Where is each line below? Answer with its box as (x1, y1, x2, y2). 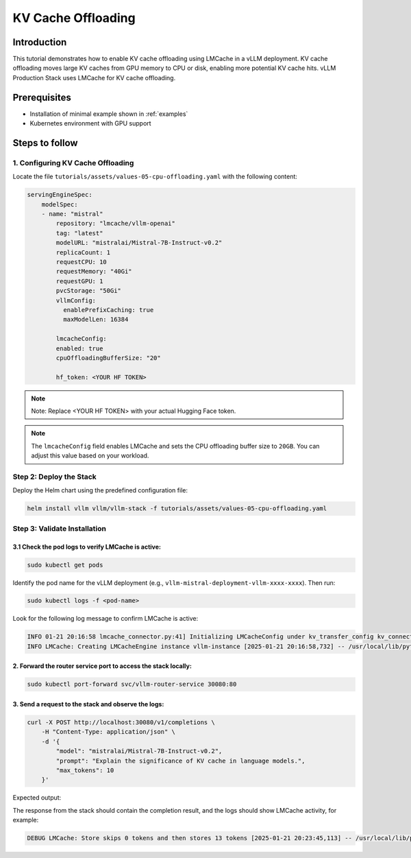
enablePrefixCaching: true (62, 306, 154, 313)
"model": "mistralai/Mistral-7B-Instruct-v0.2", (55, 748, 223, 755)
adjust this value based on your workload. (31, 451, 149, 460)
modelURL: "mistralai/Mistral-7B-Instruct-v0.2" (55, 239, 223, 247)
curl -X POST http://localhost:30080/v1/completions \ (27, 719, 215, 726)
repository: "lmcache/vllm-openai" (55, 219, 176, 228)
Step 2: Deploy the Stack (12, 472, 97, 481)
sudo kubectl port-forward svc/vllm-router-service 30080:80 (27, 680, 237, 689)
